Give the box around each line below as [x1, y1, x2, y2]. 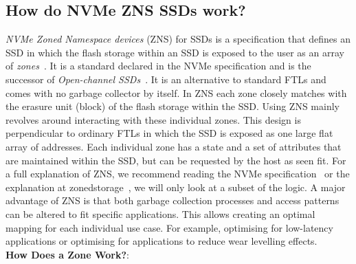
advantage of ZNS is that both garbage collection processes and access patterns [5, 193, 340, 208]
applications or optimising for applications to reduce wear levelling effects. [5, 234, 318, 248]
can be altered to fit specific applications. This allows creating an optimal [5, 206, 315, 221]
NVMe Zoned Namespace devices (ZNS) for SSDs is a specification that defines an [5, 32, 351, 46]
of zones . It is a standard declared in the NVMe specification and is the [5, 58, 311, 73]
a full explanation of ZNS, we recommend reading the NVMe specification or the [5, 166, 350, 181]
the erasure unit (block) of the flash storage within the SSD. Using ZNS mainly [5, 99, 340, 113]
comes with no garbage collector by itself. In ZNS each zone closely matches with [5, 85, 347, 100]
